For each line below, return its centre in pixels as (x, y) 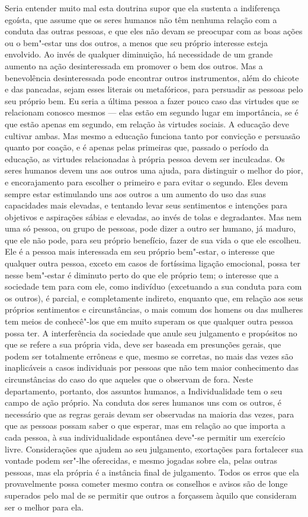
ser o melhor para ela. (44, 507)
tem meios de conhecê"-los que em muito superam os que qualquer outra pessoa (149, 321)
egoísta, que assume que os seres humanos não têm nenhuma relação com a (141, 19)
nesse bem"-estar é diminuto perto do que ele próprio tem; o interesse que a (142, 274)
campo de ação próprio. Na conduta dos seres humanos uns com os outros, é (143, 402)
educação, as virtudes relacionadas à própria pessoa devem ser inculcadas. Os (145, 158)
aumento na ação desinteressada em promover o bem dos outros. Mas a (134, 65)
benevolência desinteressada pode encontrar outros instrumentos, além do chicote (152, 77)
